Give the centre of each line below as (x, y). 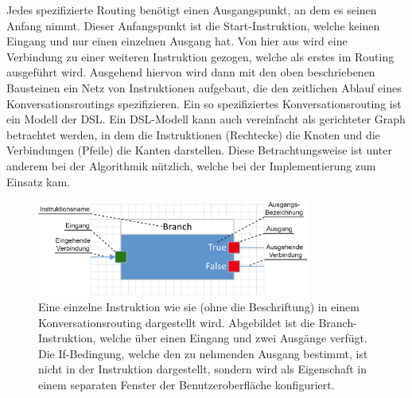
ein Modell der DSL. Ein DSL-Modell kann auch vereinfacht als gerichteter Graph (206, 119)
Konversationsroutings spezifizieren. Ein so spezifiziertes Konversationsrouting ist (204, 103)
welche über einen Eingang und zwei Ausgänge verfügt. (233, 338)
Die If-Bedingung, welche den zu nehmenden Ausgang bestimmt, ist (203, 353)
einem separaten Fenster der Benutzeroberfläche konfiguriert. (187, 385)
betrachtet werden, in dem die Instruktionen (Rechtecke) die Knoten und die (193, 134)
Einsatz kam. (38, 181)
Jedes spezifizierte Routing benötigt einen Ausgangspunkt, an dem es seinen (192, 10)
